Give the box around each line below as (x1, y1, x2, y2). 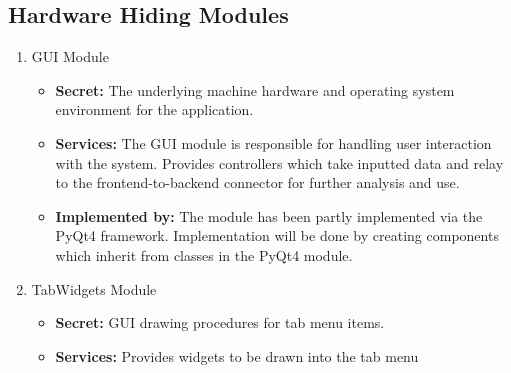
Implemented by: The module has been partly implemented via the (55, 205, 483, 226)
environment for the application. (55, 99, 254, 120)
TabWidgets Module (31, 278, 157, 299)
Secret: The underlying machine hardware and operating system (55, 79, 455, 100)
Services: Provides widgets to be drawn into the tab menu (55, 345, 419, 366)
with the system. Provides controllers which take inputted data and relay (55, 152, 504, 173)
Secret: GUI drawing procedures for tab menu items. (55, 312, 385, 333)
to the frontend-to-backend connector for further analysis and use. (55, 172, 460, 193)
